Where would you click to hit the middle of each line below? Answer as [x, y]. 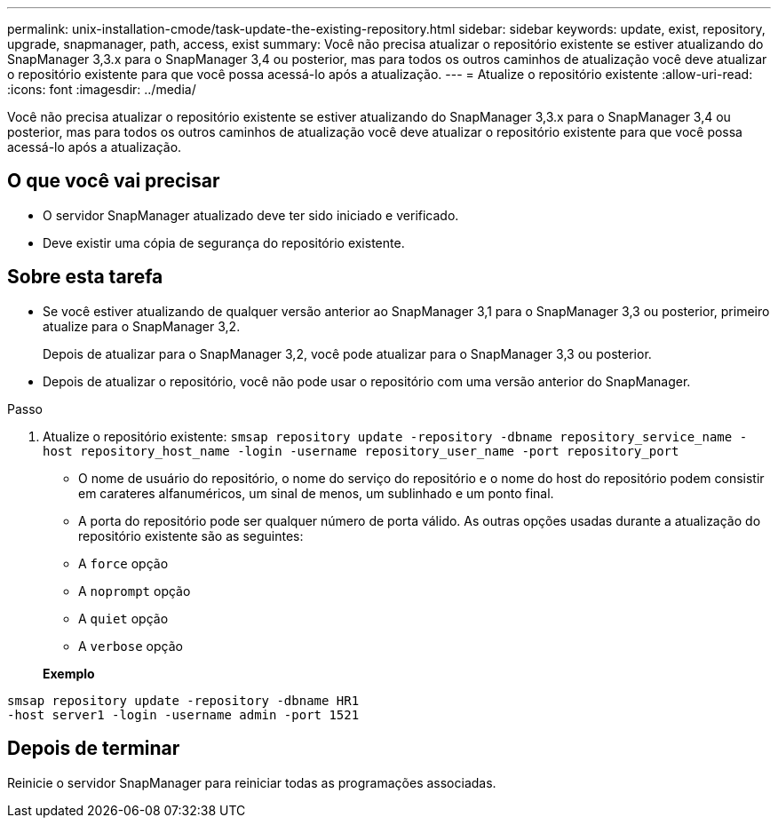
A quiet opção [123, 618]
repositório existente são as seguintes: [191, 535]
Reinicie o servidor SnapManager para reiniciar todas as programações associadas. [252, 782]
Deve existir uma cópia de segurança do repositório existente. [224, 242]
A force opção [123, 563]
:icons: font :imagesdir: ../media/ [102, 89]
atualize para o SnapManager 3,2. [142, 326]
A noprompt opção [135, 591]
